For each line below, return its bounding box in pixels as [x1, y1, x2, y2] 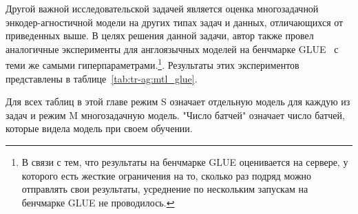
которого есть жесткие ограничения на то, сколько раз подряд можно [21, 168, 312, 182]
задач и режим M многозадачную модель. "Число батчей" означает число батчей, [6, 107, 345, 122]
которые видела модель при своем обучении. [6, 121, 193, 136]
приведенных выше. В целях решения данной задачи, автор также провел [6, 28, 314, 43]
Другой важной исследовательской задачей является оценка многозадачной [6, 1, 319, 15]
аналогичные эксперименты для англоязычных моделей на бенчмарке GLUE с [6, 41, 339, 56]
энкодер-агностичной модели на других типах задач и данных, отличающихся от [6, 14, 344, 29]
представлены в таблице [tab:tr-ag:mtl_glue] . [6, 71, 198, 85]
